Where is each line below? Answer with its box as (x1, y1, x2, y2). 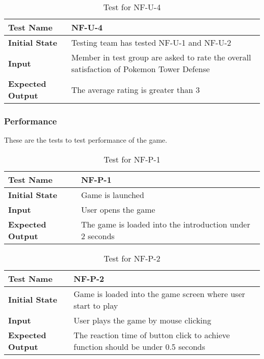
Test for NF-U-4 (103, 1, 161, 13)
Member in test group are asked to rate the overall (71, 51, 251, 63)
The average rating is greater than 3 (71, 83, 200, 95)
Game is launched (81, 188, 144, 201)
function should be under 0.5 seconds (74, 340, 206, 352)
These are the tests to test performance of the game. (4, 135, 168, 145)
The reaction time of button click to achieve (74, 329, 230, 341)
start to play (74, 299, 118, 311)
